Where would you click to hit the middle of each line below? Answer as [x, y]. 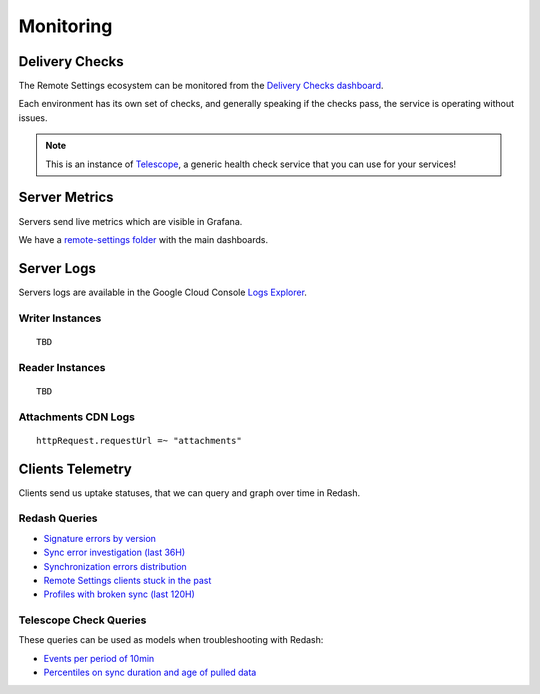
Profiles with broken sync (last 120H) [119, 594]
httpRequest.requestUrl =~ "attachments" [139, 440]
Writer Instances [60, 318]
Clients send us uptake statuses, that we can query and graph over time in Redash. [189, 492]
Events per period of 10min [99, 658]
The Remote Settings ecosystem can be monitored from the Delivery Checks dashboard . [201, 86]
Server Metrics [66, 197]
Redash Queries [58, 518]
